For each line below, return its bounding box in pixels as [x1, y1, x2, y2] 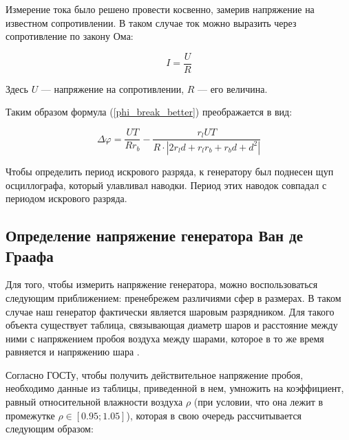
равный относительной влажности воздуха [6, 395, 183, 409]
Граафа [6, 245, 54, 266]
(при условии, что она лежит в [193, 395, 324, 409]
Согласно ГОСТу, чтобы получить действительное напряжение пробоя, [6, 367, 304, 382]
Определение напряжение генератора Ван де [6, 225, 304, 246]
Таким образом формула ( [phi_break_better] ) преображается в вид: [6, 104, 293, 119]
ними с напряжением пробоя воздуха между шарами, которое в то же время [6, 331, 324, 345]
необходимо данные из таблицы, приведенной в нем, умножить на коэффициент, [6, 381, 344, 395]
